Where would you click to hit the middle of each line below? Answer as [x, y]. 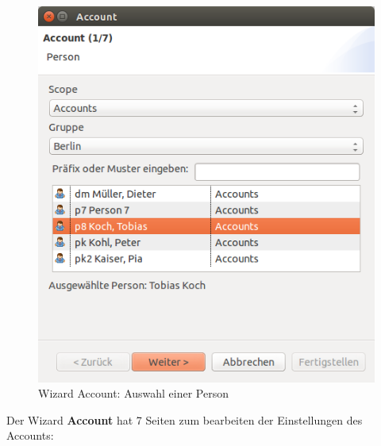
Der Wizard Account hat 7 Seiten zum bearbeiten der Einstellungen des [185, 419]
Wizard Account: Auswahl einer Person [134, 393]
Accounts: [30, 435]
